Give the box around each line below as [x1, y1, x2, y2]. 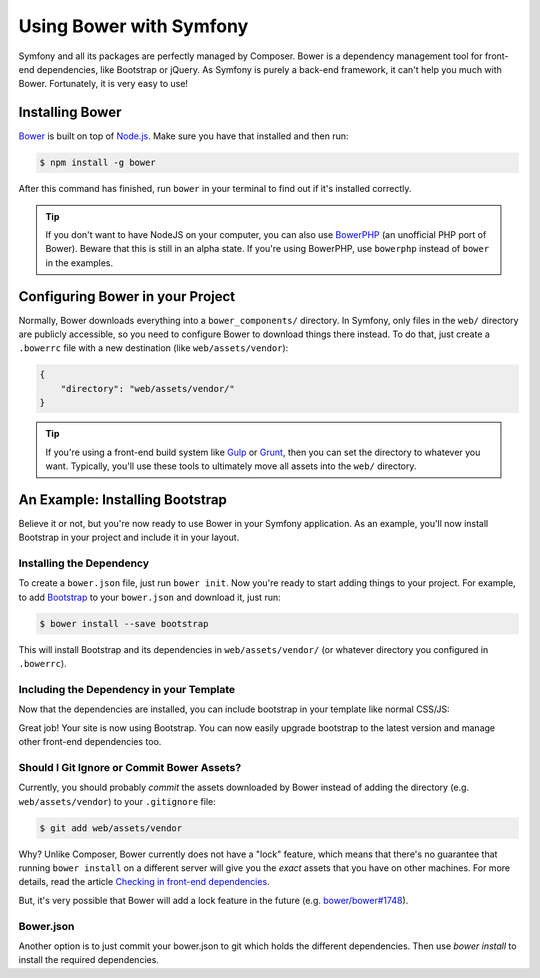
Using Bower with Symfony [18, 15, 249, 37]
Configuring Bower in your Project [18, 288, 236, 305]
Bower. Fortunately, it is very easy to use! [18, 78, 189, 90]
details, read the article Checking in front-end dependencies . [18, 876, 270, 888]
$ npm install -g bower [39, 157, 157, 169]
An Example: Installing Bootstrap [18, 491, 227, 508]
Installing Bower [18, 104, 122, 121]
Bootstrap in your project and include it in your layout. [18, 531, 240, 544]
